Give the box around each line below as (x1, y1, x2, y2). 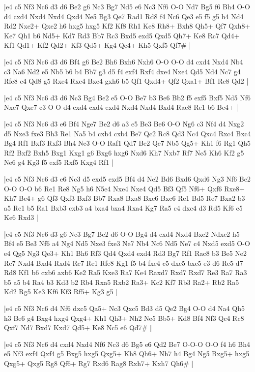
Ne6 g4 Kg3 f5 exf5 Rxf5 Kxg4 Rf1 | (4, 157, 113, 167)
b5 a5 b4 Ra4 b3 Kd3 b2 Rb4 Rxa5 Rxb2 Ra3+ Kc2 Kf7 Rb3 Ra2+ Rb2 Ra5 (4, 277, 239, 287)
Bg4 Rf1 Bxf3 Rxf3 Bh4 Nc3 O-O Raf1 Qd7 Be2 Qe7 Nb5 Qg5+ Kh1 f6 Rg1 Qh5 (4, 138, 251, 148)
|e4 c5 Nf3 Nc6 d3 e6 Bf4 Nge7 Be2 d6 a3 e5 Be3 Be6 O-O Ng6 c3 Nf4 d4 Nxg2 (4, 118, 244, 128)
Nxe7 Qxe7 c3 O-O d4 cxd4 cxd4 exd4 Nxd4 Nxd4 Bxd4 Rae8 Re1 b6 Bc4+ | (4, 102, 238, 112)
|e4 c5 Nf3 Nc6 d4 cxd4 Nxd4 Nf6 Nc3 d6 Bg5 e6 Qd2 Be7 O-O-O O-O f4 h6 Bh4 (4, 339, 251, 349)
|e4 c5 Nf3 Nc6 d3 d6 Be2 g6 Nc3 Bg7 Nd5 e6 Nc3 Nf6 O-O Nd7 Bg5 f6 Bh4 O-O (4, 1, 250, 11)
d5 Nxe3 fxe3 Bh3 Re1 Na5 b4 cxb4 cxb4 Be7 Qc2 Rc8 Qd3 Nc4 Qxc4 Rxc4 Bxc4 (4, 128, 251, 138)
